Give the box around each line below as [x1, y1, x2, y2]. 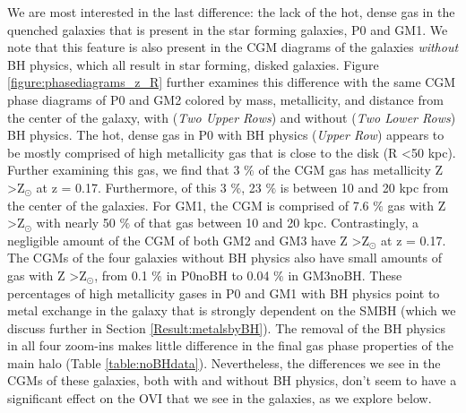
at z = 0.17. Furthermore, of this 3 [36, 177, 227, 196]
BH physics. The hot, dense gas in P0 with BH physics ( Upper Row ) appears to [7, 125, 444, 144]
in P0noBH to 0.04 [166, 265, 270, 284]
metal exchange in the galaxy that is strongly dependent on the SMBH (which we [7, 301, 456, 320]
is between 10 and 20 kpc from [280, 177, 449, 196]
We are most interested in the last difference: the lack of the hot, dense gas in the [7, 3, 455, 21]
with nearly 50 [36, 213, 116, 232]
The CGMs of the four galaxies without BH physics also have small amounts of [7, 248, 443, 267]
